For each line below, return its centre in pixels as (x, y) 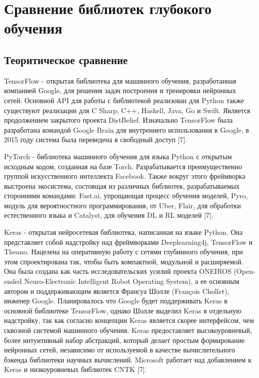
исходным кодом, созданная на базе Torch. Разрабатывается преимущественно (123, 166)
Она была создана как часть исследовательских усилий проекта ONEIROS (118, 271)
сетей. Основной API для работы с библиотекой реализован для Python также (124, 100)
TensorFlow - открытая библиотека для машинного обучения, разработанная (120, 80)
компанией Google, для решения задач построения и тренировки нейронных (120, 90)
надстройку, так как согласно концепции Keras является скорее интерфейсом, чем (129, 320)
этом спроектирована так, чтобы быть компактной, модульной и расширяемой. (124, 261)
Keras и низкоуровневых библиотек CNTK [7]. (75, 369)
